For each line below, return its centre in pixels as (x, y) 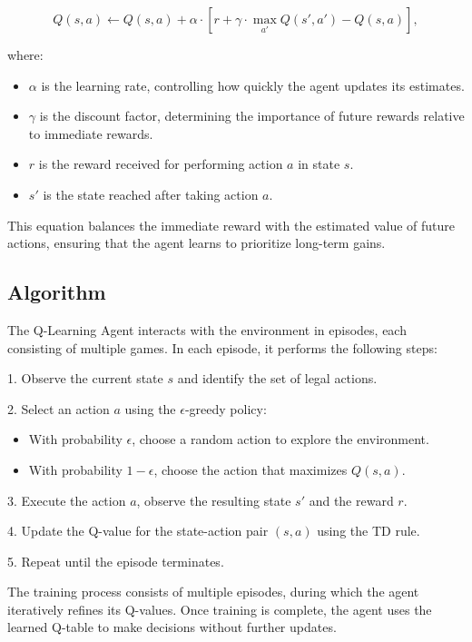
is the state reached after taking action (151, 194)
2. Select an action (59, 408)
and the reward (351, 500)
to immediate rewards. (91, 133)
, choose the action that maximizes (251, 469)
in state (319, 164)
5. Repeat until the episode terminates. (116, 561)
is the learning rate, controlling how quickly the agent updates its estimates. (253, 85)
